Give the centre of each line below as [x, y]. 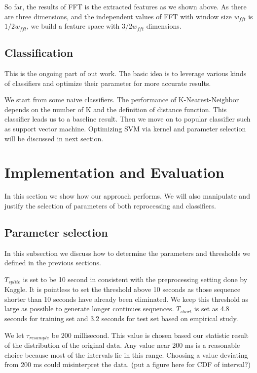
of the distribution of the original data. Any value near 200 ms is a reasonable [122, 345]
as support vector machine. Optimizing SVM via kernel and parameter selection [125, 128]
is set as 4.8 [212, 309]
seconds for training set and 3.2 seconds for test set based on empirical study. [121, 318]
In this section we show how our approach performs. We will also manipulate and [127, 196]
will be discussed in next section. [54, 138]
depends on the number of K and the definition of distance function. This [116, 109]
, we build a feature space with [73, 26]
